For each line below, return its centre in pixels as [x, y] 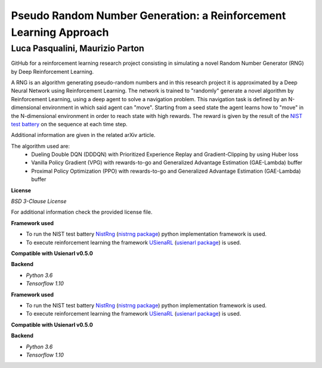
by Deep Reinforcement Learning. [52, 71]
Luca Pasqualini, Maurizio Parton [78, 48]
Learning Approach [60, 32]
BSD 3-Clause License [39, 201]
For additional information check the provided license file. [82, 212]
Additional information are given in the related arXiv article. [83, 135]
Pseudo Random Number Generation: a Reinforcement [148, 15]
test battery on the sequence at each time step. [69, 124]
